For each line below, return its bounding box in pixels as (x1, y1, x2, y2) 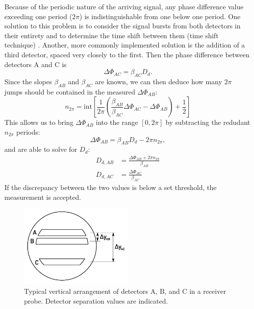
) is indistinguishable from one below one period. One (79, 11, 241, 21)
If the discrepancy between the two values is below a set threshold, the (4, 182, 217, 192)
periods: (16, 126, 40, 137)
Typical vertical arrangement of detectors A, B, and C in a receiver (24, 286, 226, 296)
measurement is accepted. (4, 191, 81, 202)
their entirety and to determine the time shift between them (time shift (4, 30, 219, 40)
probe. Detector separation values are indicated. (24, 295, 168, 306)
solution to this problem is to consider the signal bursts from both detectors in (4, 21, 241, 31)
